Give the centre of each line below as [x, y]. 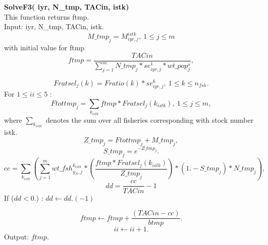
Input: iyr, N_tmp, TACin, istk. [54, 26]
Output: [17, 237]
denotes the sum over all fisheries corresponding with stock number [150, 119]
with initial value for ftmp [44, 48]
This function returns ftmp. [47, 16]
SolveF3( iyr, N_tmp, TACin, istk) [67, 7]
